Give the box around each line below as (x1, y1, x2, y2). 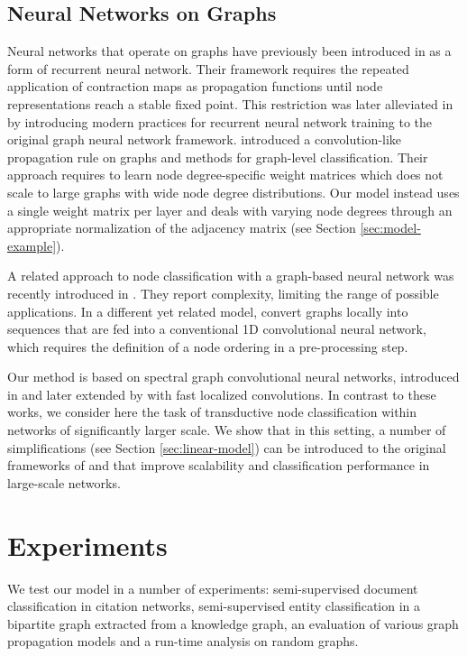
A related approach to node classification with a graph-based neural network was (7, 266, 454, 285)
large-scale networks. (7, 473, 121, 492)
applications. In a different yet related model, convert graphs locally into (7, 301, 408, 320)
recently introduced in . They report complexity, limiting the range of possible (7, 283, 439, 302)
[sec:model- (360, 218, 421, 237)
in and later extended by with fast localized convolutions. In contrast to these (7, 384, 436, 403)
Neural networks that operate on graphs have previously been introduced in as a (7, 42, 452, 60)
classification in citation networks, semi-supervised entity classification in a (7, 596, 421, 615)
